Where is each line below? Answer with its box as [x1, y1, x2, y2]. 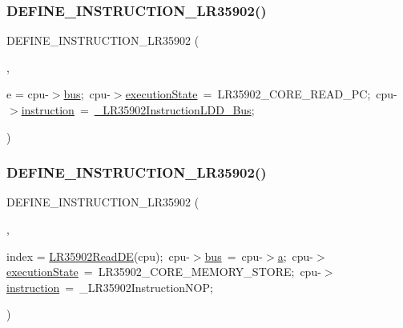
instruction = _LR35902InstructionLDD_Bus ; [21, 102, 255, 118]
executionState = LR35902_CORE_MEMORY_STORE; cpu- [6, 263, 321, 280]
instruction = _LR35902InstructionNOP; [6, 278, 213, 295]
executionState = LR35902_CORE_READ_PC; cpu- [125, 86, 397, 102]
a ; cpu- [277, 247, 313, 264]
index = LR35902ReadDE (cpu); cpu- [6, 247, 190, 264]
